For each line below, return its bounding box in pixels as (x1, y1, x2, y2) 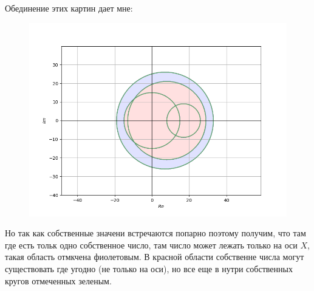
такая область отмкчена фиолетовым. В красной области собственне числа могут (5, 250, 304, 263)
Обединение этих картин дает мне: (5, 2, 133, 14)
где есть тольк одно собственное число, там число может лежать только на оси (5, 238, 298, 251)
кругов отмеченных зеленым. (5, 274, 112, 287)
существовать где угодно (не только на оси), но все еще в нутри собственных (5, 262, 293, 275)
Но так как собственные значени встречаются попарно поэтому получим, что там (5, 227, 306, 239)
